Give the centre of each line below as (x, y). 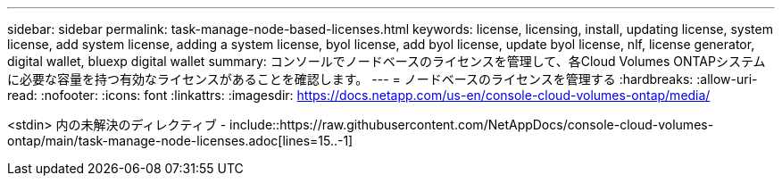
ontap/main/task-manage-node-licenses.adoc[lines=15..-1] (180, 141)
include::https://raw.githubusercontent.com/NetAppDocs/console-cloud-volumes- (472, 125)
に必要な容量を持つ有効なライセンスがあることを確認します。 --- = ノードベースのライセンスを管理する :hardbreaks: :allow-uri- (383, 79)
